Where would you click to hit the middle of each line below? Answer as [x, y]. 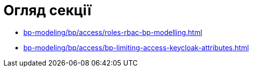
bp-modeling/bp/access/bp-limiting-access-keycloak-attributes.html [136, 47]
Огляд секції [47, 10]
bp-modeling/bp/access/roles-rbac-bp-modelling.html [113, 32]
